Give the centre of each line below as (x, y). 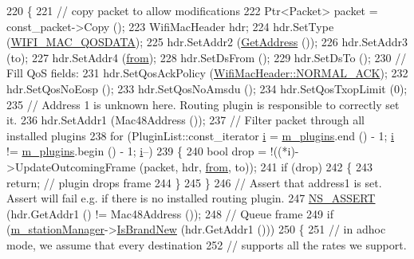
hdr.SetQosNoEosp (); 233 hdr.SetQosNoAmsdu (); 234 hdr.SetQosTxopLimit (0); (207, 88)
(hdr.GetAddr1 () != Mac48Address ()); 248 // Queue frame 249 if (170, 213)
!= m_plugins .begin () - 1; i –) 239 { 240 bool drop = (137, 151)
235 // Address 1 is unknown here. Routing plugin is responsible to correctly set (203, 104)
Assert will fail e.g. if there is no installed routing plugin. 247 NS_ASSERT (191, 198)
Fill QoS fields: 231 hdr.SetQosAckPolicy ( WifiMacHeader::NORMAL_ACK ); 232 (207, 73)
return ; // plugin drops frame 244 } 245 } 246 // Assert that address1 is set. (194, 182)
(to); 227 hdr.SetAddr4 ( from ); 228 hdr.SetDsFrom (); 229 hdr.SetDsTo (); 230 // (207, 57)
